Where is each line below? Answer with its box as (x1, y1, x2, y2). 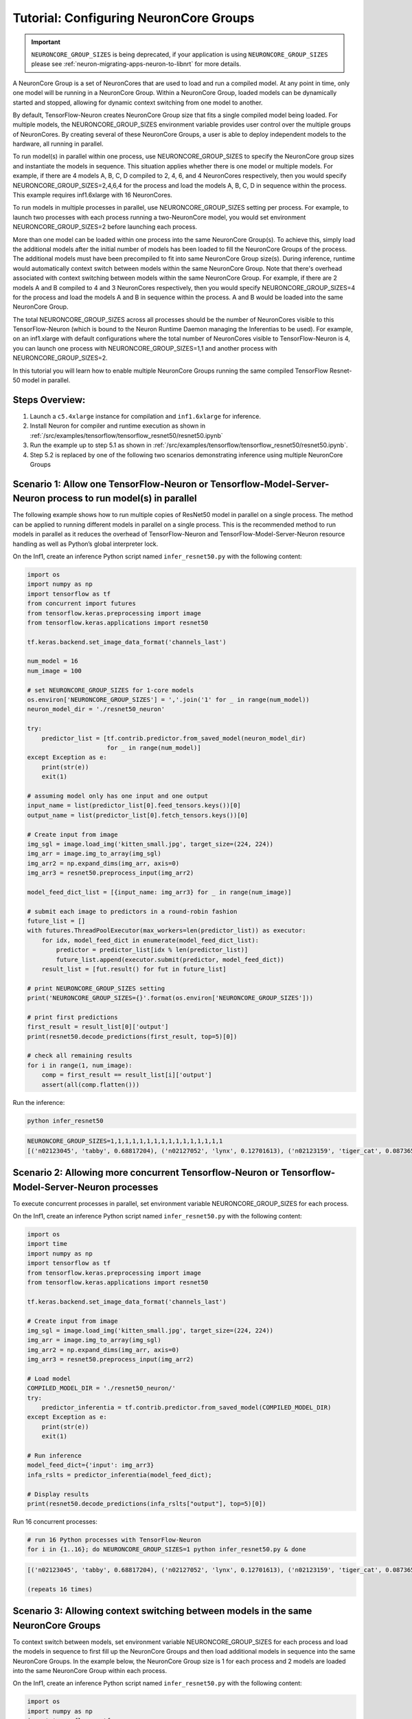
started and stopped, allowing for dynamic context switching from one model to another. (12, 98, 263, 107)
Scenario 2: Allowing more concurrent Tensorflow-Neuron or (12, 1167, 279, 1179)
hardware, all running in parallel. (12, 140, 104, 148)
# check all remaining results (27, 1052, 133, 1060)
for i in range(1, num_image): (27, 1061, 133, 1069)
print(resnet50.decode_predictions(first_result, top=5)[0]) (27, 1032, 238, 1040)
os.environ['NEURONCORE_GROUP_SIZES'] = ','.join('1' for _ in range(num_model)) (27, 696, 310, 704)
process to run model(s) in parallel (47, 492, 197, 505)
